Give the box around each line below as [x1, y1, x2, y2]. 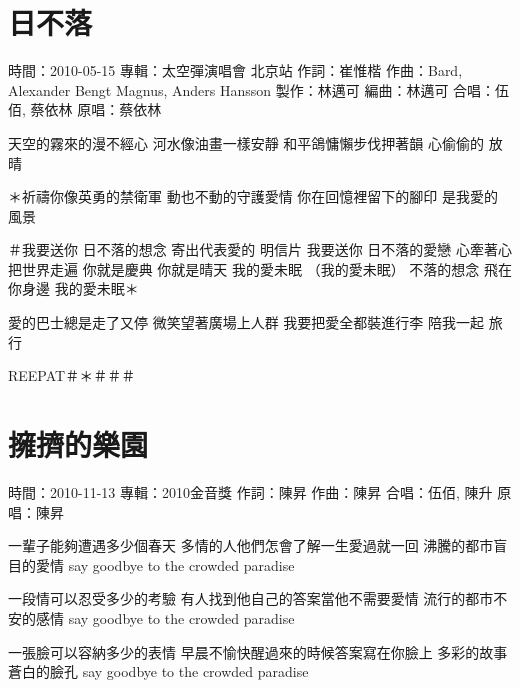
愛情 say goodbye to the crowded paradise [35, 554, 295, 575]
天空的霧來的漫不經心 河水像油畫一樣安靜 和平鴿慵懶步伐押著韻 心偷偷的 [8, 132, 484, 153]
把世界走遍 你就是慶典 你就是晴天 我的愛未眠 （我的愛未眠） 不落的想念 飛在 [8, 258, 512, 279]
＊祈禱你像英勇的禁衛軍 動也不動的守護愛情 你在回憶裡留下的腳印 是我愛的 [8, 186, 498, 207]
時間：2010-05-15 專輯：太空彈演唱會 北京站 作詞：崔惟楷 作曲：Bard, [8, 60, 463, 81]
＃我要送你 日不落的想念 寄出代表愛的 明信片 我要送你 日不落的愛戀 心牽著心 [8, 239, 512, 260]
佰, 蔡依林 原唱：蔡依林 [8, 99, 162, 120]
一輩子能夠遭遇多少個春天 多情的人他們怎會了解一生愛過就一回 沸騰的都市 [8, 535, 494, 556]
